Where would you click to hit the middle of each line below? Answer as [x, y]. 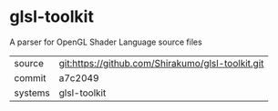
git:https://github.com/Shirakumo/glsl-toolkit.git [161, 63]
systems [32, 93]
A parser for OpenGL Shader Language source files [106, 42]
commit [30, 77]
